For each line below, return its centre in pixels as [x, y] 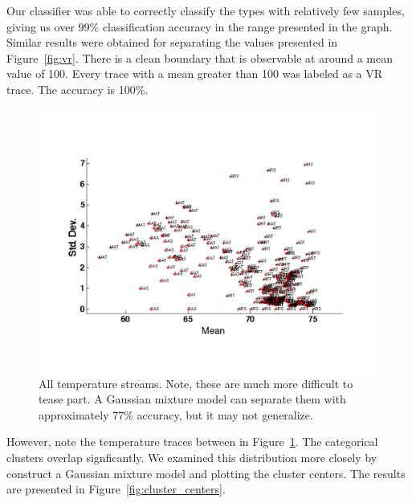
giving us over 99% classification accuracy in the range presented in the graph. [200, 26]
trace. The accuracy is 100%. [78, 89]
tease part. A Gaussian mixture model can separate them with [192, 399]
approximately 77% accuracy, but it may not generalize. [176, 414]
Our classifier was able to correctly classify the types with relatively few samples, [206, 10]
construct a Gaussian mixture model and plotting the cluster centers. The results [206, 473]
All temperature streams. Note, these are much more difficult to [196, 383]
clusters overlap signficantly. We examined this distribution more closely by [192, 458]
